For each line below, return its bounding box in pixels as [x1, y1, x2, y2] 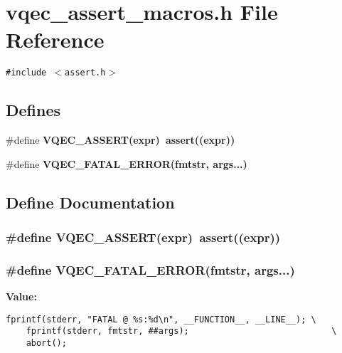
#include [6, 68, 47, 78]
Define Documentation [6, 191, 175, 213]
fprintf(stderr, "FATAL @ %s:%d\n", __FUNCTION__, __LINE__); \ [6, 314, 316, 325]
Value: [6, 289, 37, 304]
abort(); [26, 338, 67, 349]
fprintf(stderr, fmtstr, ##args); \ [26, 326, 337, 337]
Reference [6, 25, 105, 54]
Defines [6, 99, 61, 121]
